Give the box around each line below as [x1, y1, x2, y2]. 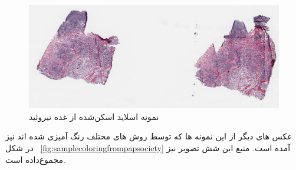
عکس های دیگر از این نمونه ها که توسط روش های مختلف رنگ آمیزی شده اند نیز [5, 130, 292, 142]
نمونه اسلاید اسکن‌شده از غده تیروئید [29, 110, 159, 122]
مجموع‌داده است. [5, 153, 65, 165]
